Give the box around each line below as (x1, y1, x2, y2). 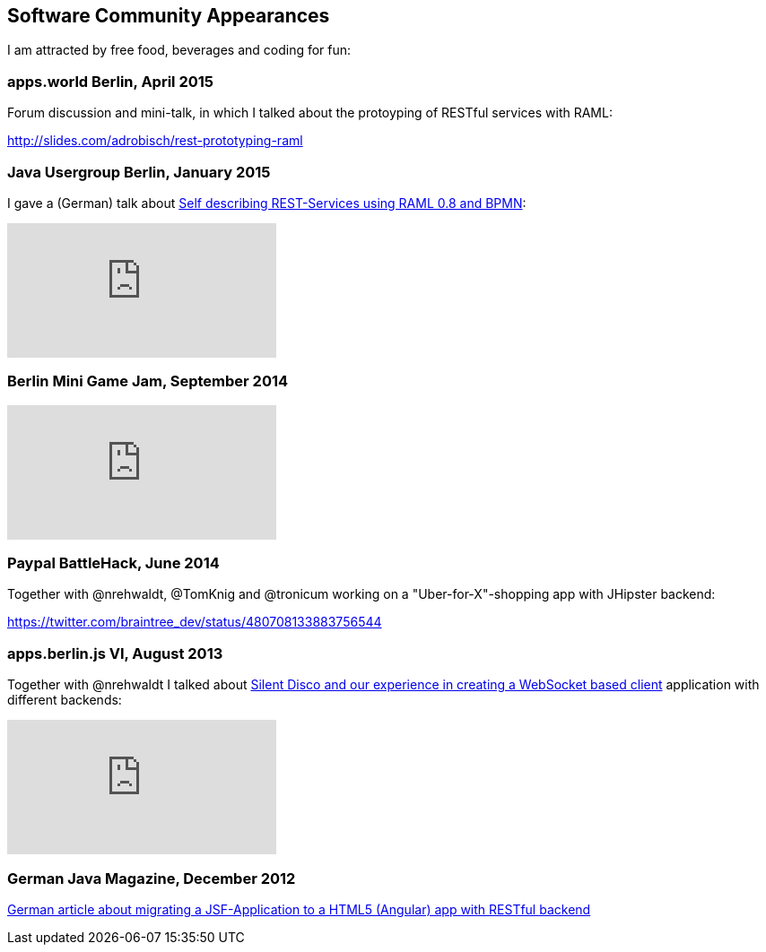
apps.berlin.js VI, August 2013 (7, 644, 223, 662)
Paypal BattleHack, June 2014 (7, 554, 220, 573)
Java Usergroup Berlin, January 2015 (7, 162, 271, 181)
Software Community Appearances (7, 4, 330, 27)
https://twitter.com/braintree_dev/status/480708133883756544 (7, 614, 382, 630)
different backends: (7, 692, 122, 708)
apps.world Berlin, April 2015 (7, 72, 213, 91)
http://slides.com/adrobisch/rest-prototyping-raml (7, 133, 303, 149)
